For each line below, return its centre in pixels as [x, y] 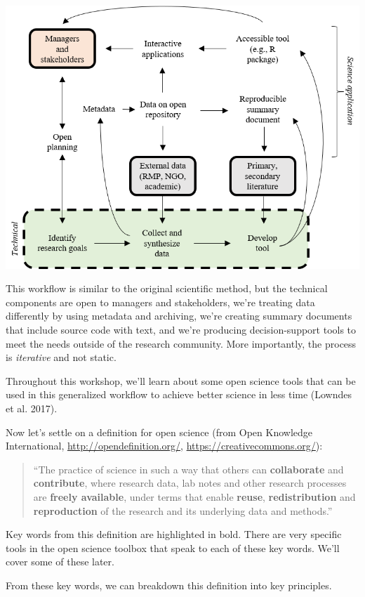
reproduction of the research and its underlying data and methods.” [183, 510]
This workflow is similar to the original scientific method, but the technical [167, 288]
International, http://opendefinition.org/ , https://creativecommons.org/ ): [164, 446]
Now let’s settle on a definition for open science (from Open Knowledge [159, 432]
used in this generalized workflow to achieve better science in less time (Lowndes [179, 394]
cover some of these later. [60, 562]
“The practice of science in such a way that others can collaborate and [188, 469]
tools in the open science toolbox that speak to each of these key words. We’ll [173, 547]
